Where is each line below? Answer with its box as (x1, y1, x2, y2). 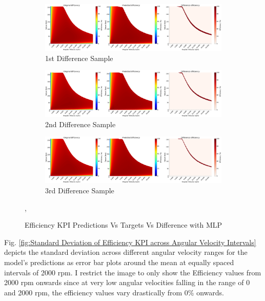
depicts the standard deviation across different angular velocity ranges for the (4, 247, 248, 257)
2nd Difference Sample (45, 118, 116, 129)
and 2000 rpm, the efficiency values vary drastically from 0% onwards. (4, 287, 224, 297)
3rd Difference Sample (45, 185, 114, 196)
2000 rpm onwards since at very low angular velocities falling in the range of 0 (4, 277, 250, 288)
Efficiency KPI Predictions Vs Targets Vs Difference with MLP (25, 219, 222, 230)
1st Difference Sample (45, 52, 113, 63)
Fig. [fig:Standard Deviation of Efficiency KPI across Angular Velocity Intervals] (4, 236, 256, 247)
